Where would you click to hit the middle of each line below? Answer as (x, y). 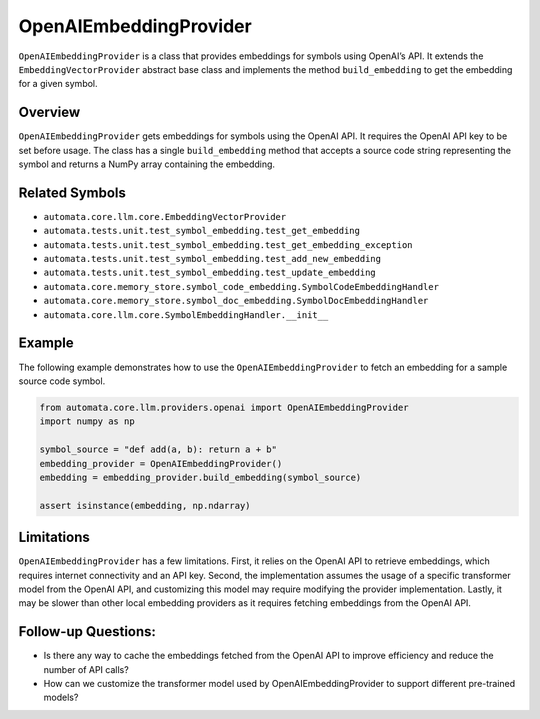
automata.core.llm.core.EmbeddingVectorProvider (165, 216)
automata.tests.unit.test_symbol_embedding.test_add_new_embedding (212, 259)
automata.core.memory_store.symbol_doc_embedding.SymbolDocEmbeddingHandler (236, 301)
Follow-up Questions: (87, 631)
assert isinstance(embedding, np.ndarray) (145, 505)
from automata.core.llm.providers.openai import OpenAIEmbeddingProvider (224, 407)
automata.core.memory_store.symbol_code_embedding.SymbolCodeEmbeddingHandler (241, 286)
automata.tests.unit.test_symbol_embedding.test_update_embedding (210, 273)
